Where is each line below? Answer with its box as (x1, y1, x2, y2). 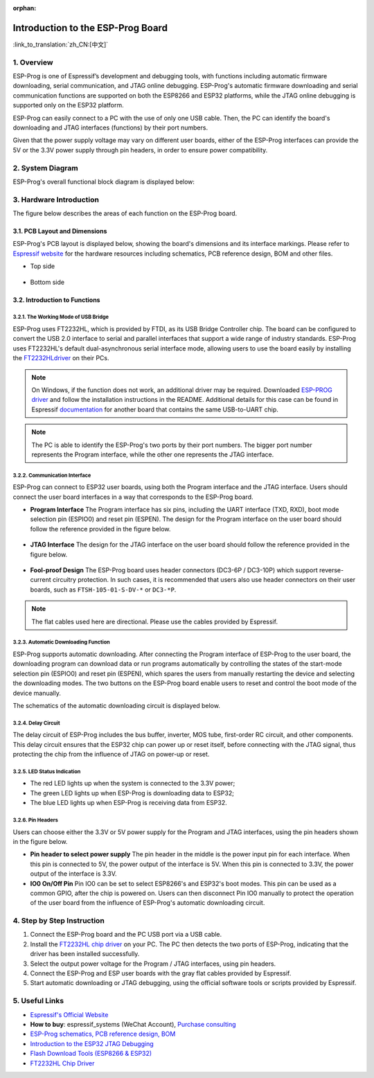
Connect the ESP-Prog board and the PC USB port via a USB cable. (30, 930, 222, 939)
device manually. (12, 689, 62, 697)
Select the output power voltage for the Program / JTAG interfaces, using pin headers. (30, 960, 276, 968)
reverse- (319, 566, 344, 574)
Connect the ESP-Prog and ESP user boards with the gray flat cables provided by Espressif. (30, 969, 292, 978)
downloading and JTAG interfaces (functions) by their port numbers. (12, 123, 208, 132)
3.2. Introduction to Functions (12, 295, 100, 304)
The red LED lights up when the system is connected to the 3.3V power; (30, 779, 235, 788)
